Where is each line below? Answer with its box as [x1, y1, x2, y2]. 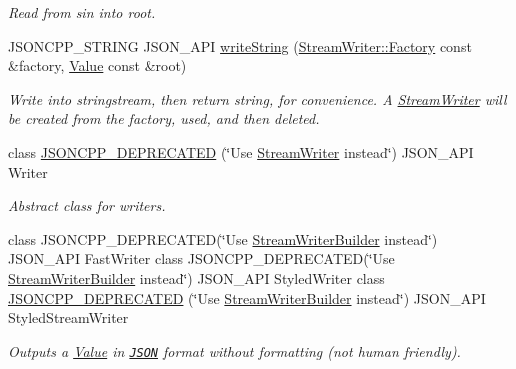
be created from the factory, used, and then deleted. [8, 108, 320, 129]
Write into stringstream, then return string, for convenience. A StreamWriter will [8, 88, 507, 109]
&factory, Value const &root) [8, 55, 187, 76]
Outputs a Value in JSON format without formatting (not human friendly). [8, 340, 461, 361]
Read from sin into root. [8, 2, 156, 22]
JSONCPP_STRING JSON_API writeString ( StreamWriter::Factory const [8, 35, 472, 56]
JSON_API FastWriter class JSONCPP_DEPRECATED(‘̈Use [8, 248, 395, 269]
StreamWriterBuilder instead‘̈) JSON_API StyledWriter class [8, 267, 385, 288]
